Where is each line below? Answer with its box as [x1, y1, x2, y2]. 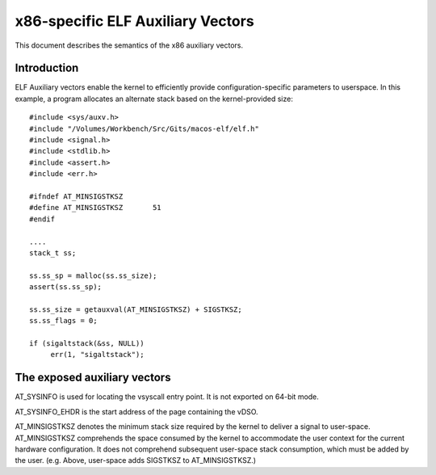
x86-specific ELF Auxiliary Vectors [15, 12, 254, 30]
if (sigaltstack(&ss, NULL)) [29, 339, 145, 348]
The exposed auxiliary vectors [15, 371, 171, 385]
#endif [29, 214, 56, 224]
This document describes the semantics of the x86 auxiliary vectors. [15, 40, 244, 50]
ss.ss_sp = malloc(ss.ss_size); [29, 271, 157, 280]
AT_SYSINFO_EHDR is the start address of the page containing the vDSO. [15, 406, 258, 416]
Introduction [15, 61, 79, 75]
